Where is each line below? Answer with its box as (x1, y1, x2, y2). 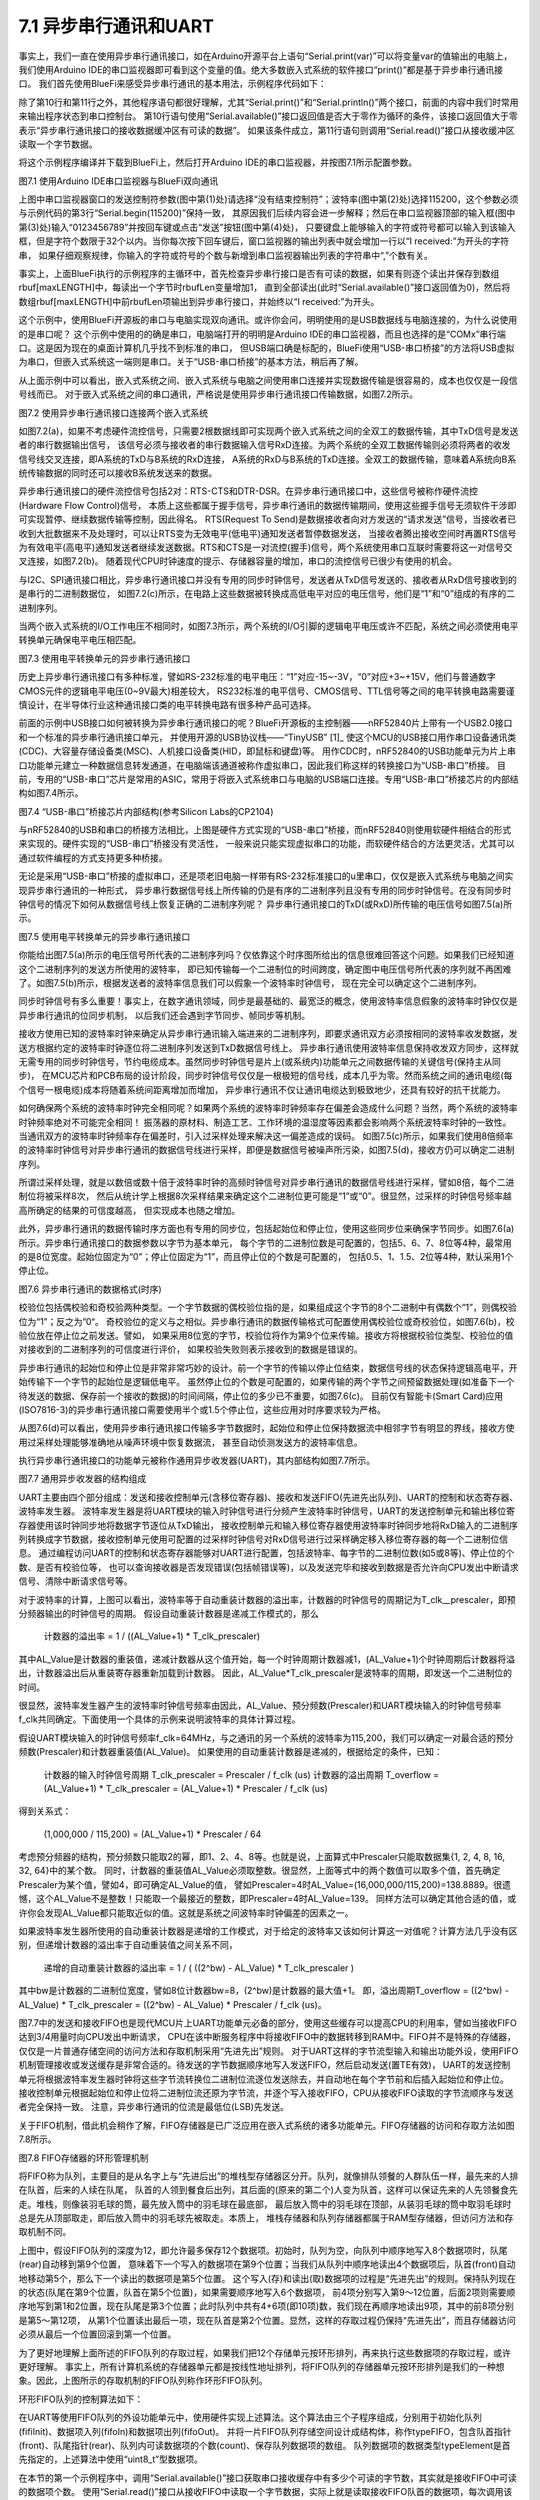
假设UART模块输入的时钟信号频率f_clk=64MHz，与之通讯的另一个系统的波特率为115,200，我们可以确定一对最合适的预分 (18, 1731, 514, 1744)
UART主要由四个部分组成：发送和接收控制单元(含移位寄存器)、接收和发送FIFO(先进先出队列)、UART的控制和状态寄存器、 (18, 1491, 519, 1503)
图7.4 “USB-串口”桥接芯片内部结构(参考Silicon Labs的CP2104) (18, 805, 274, 817)
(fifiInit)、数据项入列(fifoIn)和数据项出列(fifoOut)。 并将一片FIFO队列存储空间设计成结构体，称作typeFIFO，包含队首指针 (18, 2425, 512, 2437)
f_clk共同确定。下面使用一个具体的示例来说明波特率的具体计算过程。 (18, 1713, 301, 1725)
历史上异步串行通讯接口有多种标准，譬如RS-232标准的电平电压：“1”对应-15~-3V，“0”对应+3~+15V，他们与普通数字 (18, 671, 497, 683)
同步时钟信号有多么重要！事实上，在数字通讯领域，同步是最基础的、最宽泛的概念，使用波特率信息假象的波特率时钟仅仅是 (18, 995, 518, 1007)
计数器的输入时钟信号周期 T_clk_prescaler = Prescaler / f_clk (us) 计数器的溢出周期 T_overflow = (43, 1768, 440, 1780)
